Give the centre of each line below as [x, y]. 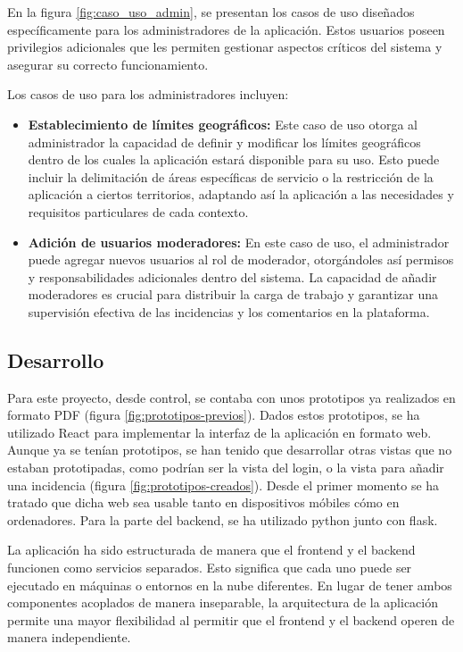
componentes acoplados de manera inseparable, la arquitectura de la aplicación [223, 602]
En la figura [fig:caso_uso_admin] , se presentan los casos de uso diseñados [211, 12]
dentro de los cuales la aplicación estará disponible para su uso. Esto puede [234, 159]
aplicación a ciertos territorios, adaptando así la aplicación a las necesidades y [241, 194]
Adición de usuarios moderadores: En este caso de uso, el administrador [239, 242]
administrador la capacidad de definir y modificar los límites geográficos [224, 142]
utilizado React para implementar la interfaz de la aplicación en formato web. [219, 432]
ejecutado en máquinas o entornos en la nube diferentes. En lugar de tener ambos [230, 585]
